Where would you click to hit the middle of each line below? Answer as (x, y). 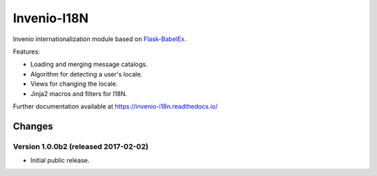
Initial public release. (60, 161)
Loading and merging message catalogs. (89, 64)
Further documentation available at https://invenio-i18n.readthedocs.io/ (115, 106)
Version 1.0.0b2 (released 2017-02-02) (81, 146)
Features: (27, 51)
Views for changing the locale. (74, 84)
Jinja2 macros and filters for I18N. (79, 93)
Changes (33, 126)
